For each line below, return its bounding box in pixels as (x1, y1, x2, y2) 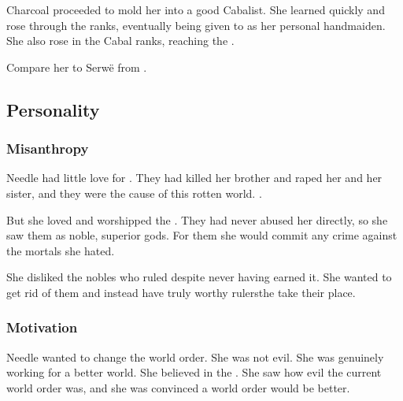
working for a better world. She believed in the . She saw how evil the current (6, 364, 382, 381)
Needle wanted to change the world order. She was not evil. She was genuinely (6, 348, 384, 365)
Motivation (6, 317, 78, 337)
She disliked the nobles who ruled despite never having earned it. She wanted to (6, 269, 392, 285)
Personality (6, 97, 100, 121)
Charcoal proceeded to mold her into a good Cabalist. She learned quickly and (6, 2, 385, 17)
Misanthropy (6, 139, 89, 158)
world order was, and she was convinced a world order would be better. (6, 379, 350, 395)
